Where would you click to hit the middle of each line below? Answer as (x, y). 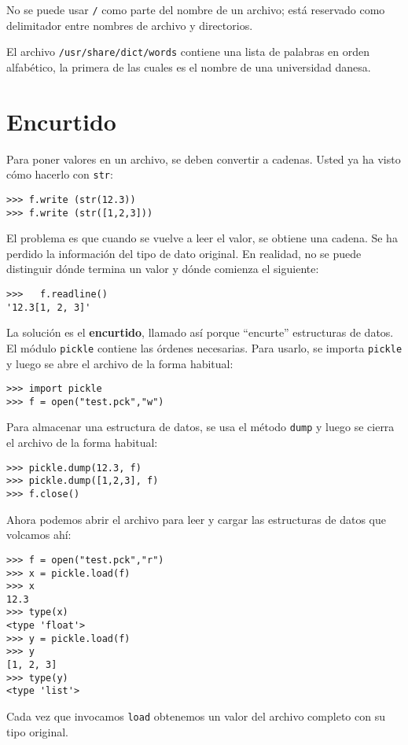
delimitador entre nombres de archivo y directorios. (130, 25)
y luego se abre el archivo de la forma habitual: (120, 363)
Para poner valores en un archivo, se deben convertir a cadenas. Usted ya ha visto (204, 159)
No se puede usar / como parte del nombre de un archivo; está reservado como (196, 9)
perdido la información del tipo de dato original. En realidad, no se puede (184, 253)
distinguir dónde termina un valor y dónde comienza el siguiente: (163, 269)
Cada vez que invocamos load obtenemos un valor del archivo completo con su (196, 716)
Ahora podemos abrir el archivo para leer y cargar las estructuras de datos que (196, 519)
